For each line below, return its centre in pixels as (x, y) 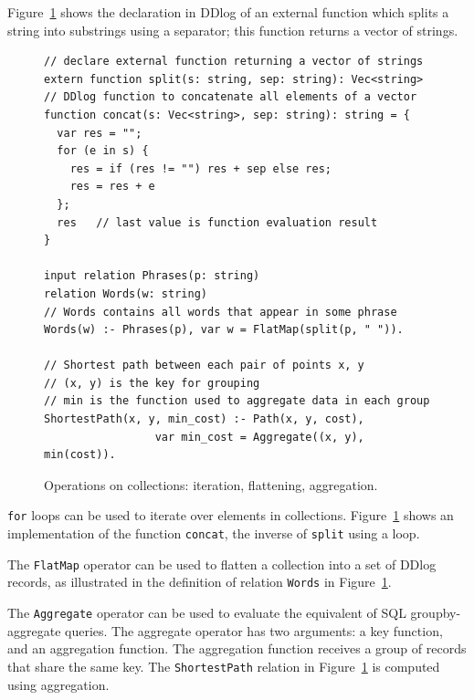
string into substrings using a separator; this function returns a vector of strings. (233, 30)
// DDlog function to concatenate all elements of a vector (231, 97)
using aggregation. (58, 684)
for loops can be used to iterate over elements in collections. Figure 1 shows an (231, 515)
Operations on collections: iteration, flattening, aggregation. (211, 484)
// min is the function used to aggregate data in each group (237, 401)
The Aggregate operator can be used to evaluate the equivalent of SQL (207, 613)
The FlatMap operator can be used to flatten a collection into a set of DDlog (222, 564)
